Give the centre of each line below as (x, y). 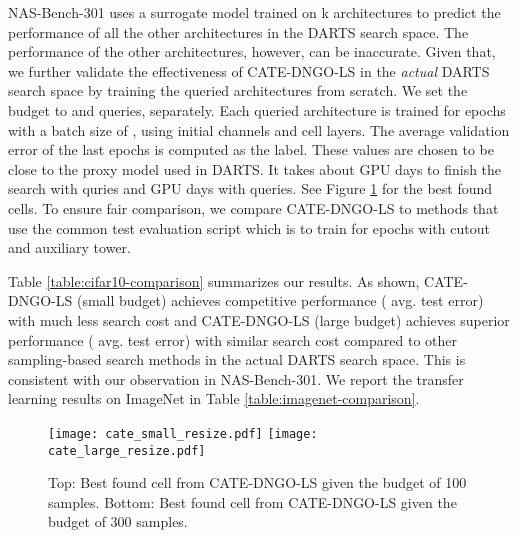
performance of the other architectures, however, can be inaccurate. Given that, (252, 51)
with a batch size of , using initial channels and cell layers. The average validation (259, 129)
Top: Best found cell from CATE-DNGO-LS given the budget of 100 (257, 482)
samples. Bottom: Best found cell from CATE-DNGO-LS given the (252, 501)
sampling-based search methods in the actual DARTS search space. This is (237, 359)
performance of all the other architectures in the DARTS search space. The (238, 31)
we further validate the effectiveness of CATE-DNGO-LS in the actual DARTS (249, 70)
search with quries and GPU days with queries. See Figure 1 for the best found (250, 188)
